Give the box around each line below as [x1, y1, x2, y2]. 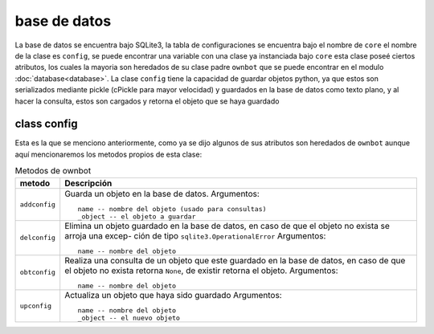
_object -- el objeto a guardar [77, 212, 196, 221]
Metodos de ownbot [14, 165, 92, 177]
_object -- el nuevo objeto [77, 313, 181, 322]
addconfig [19, 200, 56, 209]
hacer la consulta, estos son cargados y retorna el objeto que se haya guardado [14, 96, 280, 106]
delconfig [19, 234, 56, 242]
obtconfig [19, 268, 56, 277]
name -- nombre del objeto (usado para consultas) [77, 205, 267, 213]
